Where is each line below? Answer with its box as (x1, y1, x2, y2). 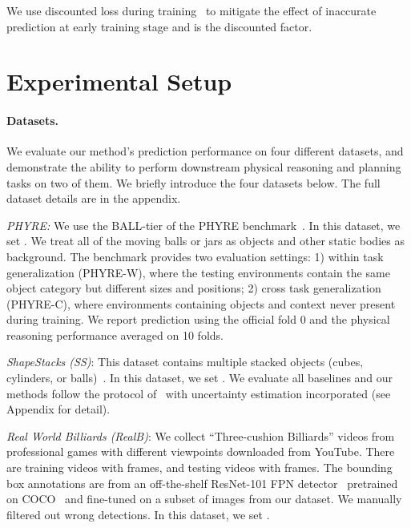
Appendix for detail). (6, 401, 111, 417)
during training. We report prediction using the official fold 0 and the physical (6, 311, 390, 328)
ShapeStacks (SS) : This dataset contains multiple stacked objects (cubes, (6, 353, 364, 370)
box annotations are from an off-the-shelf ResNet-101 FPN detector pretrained (6, 474, 398, 491)
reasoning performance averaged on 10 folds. (6, 326, 224, 343)
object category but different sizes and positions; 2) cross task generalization (6, 280, 381, 296)
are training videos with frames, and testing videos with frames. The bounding (6, 459, 393, 476)
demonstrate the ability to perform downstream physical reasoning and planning (6, 158, 401, 175)
